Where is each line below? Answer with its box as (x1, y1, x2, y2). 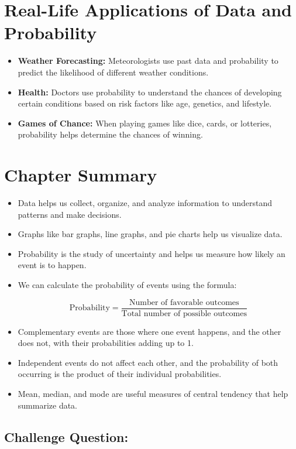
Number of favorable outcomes (129, 298, 239, 307)
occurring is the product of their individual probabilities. (18, 368, 222, 380)
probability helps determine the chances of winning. (18, 128, 203, 140)
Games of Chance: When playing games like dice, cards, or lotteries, (18, 116, 272, 129)
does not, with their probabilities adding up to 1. (18, 337, 194, 349)
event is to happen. (18, 259, 87, 271)
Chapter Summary (4, 163, 157, 187)
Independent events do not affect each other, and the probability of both (18, 356, 278, 368)
